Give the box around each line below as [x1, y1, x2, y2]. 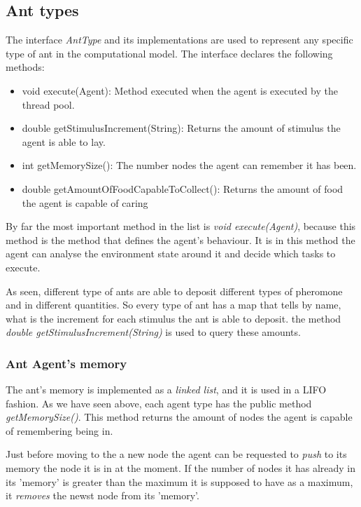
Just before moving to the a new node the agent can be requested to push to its [6, 447, 347, 461]
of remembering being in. [6, 423, 113, 438]
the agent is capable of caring [22, 195, 148, 210]
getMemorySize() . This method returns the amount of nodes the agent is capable [6, 410, 353, 424]
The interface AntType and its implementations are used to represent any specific [6, 32, 353, 47]
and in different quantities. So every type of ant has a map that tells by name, [6, 297, 341, 312]
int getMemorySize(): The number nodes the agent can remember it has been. [22, 158, 357, 173]
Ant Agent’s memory [6, 354, 127, 372]
